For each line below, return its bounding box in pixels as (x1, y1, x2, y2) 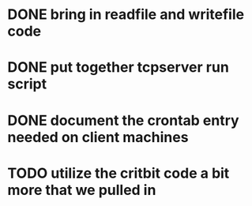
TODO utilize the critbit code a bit (7, 164, 230, 182)
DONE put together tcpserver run (7, 58, 230, 77)
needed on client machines (7, 128, 189, 146)
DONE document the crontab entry (7, 111, 239, 129)
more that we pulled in (7, 181, 156, 199)
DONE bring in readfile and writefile (7, 6, 245, 24)
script (7, 75, 47, 93)
